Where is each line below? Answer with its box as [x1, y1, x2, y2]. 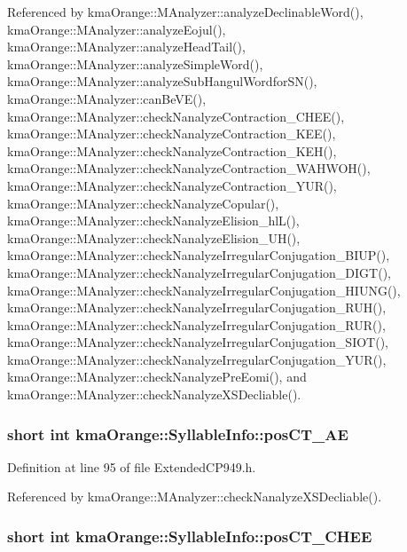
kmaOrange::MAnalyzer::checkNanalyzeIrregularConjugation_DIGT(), [7, 263, 391, 281]
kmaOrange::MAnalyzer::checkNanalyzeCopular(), [7, 193, 279, 212]
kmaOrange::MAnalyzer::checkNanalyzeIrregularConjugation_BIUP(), [7, 246, 390, 264]
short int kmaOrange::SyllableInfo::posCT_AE [7, 422, 348, 445]
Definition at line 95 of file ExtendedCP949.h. [7, 457, 256, 476]
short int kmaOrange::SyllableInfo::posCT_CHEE [7, 524, 372, 547]
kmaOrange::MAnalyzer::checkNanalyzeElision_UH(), [7, 228, 301, 247]
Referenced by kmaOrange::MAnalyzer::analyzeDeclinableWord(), [7, 3, 364, 20]
